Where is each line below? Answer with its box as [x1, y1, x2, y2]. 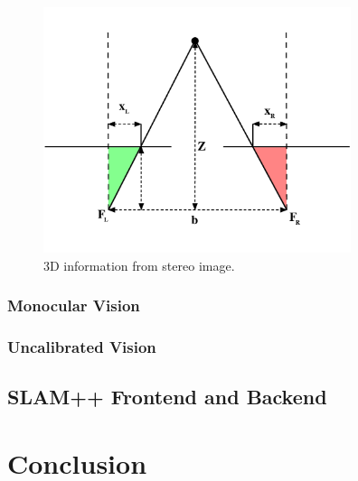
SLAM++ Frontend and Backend [7, 383, 327, 411]
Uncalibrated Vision [7, 336, 156, 357]
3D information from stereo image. [43, 255, 235, 274]
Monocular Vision [7, 294, 140, 317]
